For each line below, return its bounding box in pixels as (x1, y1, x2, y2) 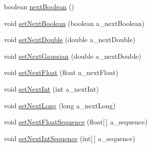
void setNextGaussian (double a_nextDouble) (4, 50, 141, 61)
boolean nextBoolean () (4, 1, 74, 11)
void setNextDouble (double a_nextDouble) (4, 34, 135, 45)
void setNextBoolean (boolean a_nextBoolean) (4, 18, 145, 28)
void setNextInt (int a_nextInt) (4, 83, 99, 94)
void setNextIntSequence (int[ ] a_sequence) (4, 133, 135, 143)
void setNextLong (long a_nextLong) (4, 100, 116, 110)
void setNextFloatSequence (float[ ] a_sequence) (4, 117, 148, 127)
